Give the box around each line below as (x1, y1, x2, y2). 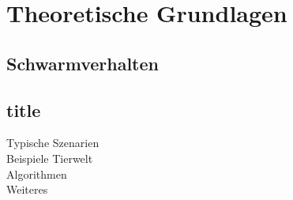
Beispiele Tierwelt (6, 149, 93, 166)
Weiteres (6, 181, 48, 198)
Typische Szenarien (6, 134, 100, 151)
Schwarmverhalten (6, 51, 159, 75)
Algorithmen (6, 165, 67, 182)
